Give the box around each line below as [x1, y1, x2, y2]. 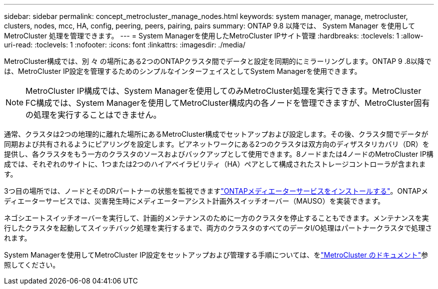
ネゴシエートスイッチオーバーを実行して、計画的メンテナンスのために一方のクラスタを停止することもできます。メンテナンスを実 [4, 214, 429, 222]
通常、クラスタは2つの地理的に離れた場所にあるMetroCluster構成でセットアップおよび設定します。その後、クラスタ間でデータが [4, 130, 428, 138]
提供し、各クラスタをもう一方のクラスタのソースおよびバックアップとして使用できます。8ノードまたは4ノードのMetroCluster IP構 [4, 150, 433, 158]
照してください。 [4, 261, 60, 269]
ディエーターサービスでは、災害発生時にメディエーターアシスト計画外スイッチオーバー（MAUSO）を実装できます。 [4, 197, 385, 205]
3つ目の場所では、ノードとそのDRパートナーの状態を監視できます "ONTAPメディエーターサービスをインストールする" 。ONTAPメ [4, 187, 428, 195]
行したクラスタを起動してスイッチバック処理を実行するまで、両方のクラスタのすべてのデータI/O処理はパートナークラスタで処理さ [4, 224, 432, 232]
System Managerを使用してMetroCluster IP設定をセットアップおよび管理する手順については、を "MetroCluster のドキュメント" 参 [4, 251, 428, 259]
